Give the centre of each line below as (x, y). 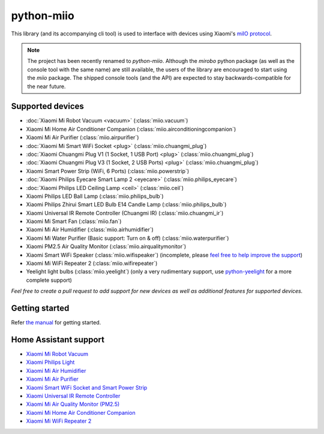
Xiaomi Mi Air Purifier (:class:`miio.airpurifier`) (82, 137)
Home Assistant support (58, 340)
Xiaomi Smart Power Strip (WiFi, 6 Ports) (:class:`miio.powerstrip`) (108, 171)
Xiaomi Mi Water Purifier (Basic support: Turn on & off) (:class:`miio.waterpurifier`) (127, 238)
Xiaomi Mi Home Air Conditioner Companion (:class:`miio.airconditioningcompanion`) (131, 129)
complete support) (49, 280)
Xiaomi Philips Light (50, 362)
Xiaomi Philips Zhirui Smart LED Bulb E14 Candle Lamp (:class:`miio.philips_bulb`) (126, 204)
